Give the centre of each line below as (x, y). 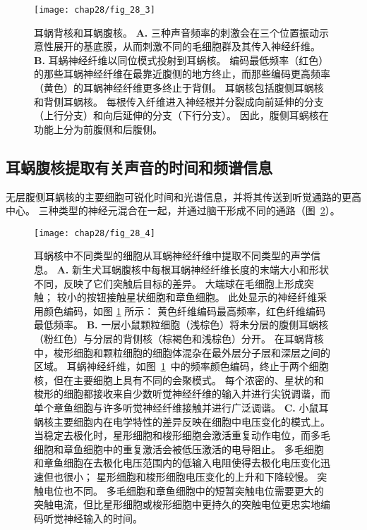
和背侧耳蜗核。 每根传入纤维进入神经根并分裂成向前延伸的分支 (179, 101)
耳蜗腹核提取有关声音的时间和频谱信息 (139, 167)
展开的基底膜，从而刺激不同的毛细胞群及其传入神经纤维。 (187, 46)
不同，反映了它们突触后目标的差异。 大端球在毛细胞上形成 (169, 283)
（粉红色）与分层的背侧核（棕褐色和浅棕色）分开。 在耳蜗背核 (179, 339)
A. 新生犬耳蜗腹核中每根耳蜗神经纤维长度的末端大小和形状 (193, 270)
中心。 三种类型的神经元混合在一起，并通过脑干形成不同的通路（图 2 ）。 (173, 210)
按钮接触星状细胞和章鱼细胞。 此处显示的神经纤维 (202, 297)
